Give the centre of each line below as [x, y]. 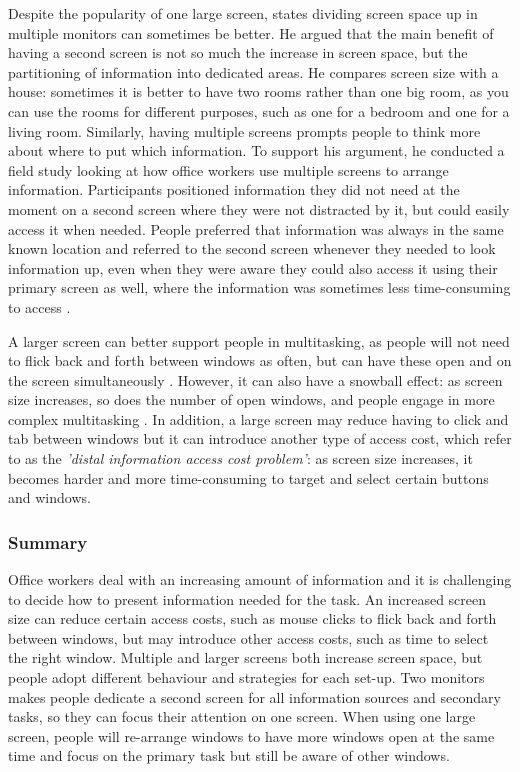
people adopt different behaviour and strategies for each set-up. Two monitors [246, 677]
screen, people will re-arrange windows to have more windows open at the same [251, 735]
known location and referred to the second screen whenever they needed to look [252, 248]
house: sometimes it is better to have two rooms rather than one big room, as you [258, 91]
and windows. [49, 497]
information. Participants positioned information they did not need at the [234, 189]
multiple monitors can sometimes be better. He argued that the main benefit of [251, 32]
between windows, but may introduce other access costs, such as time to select [248, 637]
